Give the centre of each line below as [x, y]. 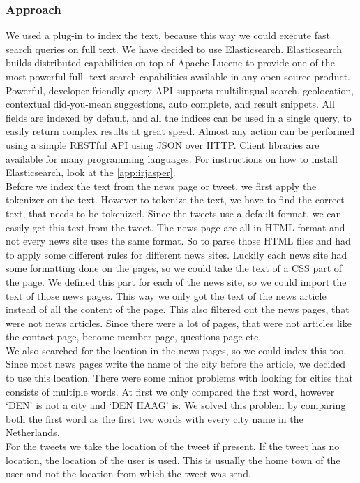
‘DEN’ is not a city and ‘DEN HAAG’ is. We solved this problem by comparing [176, 405]
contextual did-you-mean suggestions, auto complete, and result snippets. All [170, 104]
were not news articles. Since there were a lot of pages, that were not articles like [179, 323]
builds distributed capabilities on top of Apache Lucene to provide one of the [170, 63]
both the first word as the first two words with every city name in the [155, 418]
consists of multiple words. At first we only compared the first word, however [170, 391]
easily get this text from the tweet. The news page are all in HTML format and [175, 227]
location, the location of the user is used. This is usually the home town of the [173, 460]
